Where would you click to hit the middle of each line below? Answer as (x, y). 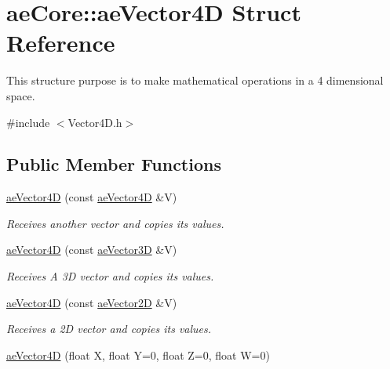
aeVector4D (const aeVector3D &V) (92, 250)
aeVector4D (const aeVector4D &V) (92, 197)
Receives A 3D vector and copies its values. (110, 276)
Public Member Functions (114, 164)
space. (21, 95)
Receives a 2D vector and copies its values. (109, 329)
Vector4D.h (95, 122)
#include (28, 122)
